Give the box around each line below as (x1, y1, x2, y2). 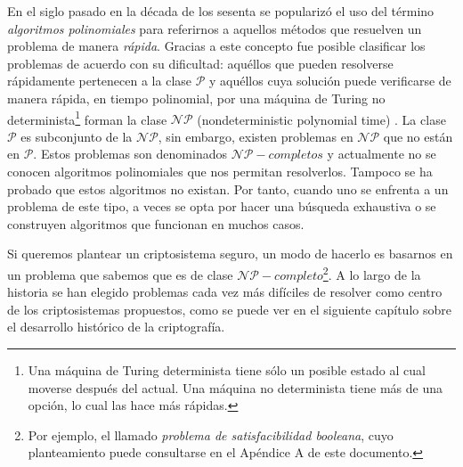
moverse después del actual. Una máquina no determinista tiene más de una (28, 378, 443, 397)
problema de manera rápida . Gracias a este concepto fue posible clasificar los (7, 37, 426, 55)
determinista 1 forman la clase (7, 107, 167, 128)
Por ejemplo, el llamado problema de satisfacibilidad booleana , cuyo (28, 425, 394, 444)
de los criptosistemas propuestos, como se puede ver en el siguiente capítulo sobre (7, 299, 451, 318)
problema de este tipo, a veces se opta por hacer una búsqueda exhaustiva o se (7, 197, 436, 216)
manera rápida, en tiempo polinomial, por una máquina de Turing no (7, 88, 386, 107)
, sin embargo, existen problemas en (158, 127, 353, 145)
